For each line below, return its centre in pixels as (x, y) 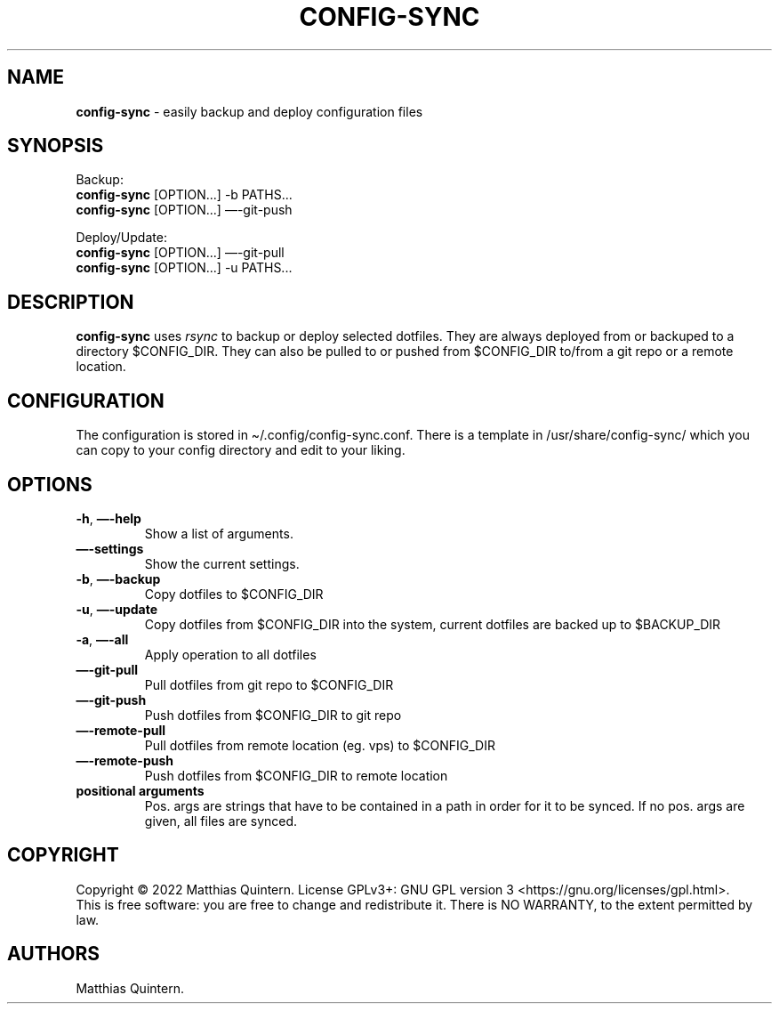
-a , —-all (102, 639)
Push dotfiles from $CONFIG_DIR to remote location (296, 775)
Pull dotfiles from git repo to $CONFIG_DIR (269, 684)
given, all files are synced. (221, 821)
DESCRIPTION (71, 302)
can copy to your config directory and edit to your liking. (241, 450)
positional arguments (140, 790)
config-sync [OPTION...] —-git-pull (180, 253)
